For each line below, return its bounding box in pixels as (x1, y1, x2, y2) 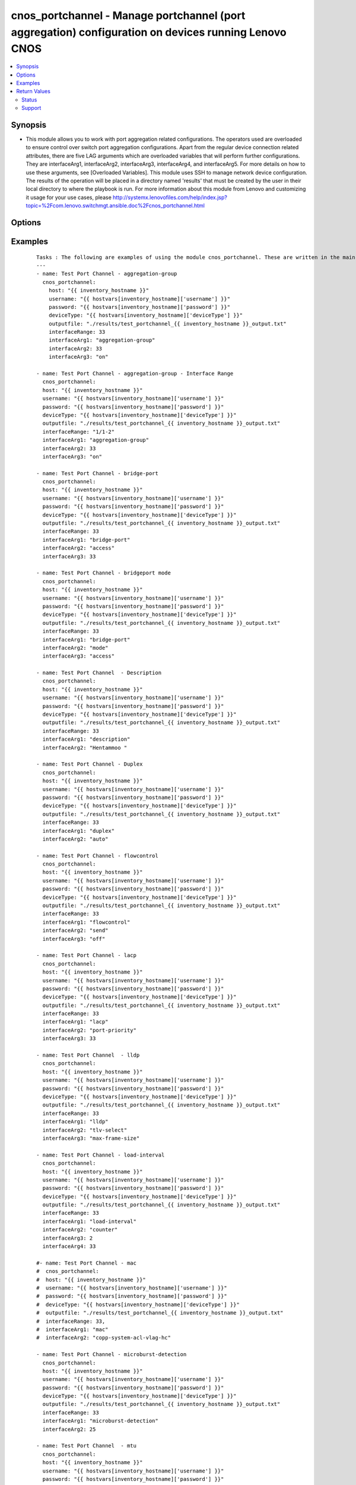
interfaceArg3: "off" (42, 936, 106, 942)
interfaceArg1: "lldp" (42, 1119, 109, 1125)
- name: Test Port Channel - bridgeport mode (36, 570, 171, 576)
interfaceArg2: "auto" (42, 835, 109, 842)
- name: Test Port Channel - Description (36, 669, 162, 677)
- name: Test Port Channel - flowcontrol (36, 852, 158, 859)
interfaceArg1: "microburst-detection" (42, 1417, 158, 1424)
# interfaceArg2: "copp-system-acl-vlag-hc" (36, 1334, 171, 1341)
